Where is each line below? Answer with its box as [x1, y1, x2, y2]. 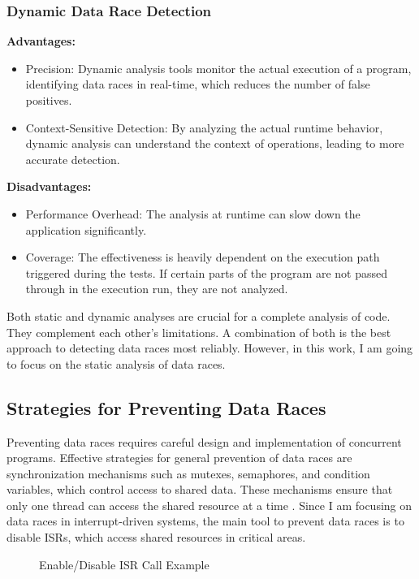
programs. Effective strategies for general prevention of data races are [6, 449, 352, 466]
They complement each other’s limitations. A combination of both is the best [6, 323, 391, 340]
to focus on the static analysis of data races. [6, 355, 226, 372]
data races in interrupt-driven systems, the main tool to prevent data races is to [6, 512, 404, 529]
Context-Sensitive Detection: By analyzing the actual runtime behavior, [25, 119, 383, 136]
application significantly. [25, 221, 147, 238]
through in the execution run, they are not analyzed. [25, 280, 288, 297]
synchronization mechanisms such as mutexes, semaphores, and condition [6, 464, 370, 482]
